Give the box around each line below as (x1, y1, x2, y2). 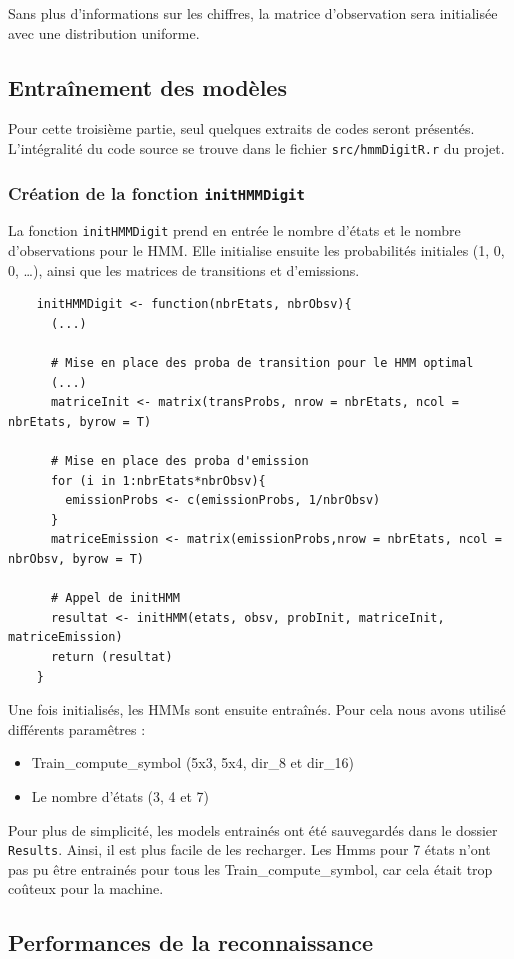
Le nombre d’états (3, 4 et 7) (31, 785, 210, 806)
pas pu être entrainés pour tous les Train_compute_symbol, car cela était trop (8, 858, 493, 879)
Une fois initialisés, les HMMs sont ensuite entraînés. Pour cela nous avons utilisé (8, 699, 506, 720)
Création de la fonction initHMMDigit (8, 180, 305, 205)
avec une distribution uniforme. (8, 22, 200, 43)
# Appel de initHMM (50, 591, 180, 606)
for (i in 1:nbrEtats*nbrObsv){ (50, 473, 266, 488)
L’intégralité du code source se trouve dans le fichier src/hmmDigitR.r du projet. (8, 137, 505, 158)
